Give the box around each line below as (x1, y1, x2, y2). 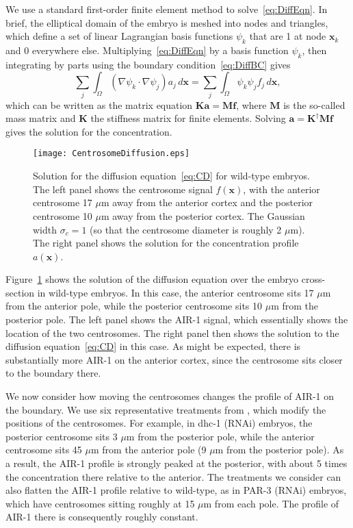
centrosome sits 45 (5, 442, 82, 457)
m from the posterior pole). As (215, 442, 344, 457)
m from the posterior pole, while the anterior (126, 429, 315, 443)
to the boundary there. (5, 366, 101, 380)
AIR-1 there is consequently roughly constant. (5, 510, 198, 524)
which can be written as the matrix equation (5, 97, 193, 112)
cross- (301, 272, 326, 286)
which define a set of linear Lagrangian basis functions (5, 29, 233, 43)
